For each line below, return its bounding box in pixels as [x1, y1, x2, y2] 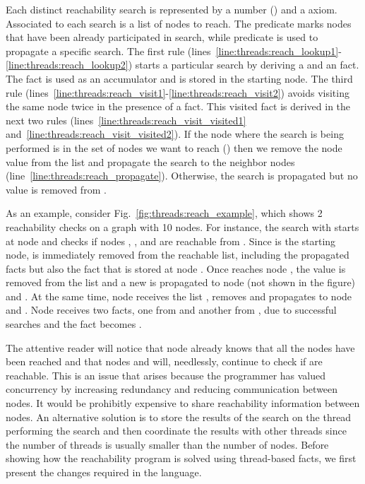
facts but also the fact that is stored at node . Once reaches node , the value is [6, 261, 346, 276]
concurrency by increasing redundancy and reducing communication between [6, 382, 338, 396]
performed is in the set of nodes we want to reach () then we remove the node [6, 140, 342, 155]
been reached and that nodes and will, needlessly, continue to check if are [6, 354, 323, 369]
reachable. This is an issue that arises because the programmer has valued [6, 367, 326, 382]
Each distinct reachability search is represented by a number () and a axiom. [6, 2, 337, 16]
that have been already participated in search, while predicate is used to [6, 30, 318, 45]
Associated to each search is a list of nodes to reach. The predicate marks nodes [6, 16, 352, 30]
